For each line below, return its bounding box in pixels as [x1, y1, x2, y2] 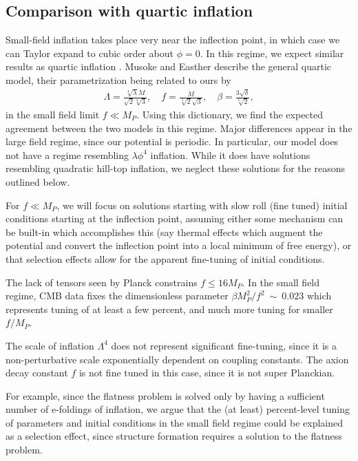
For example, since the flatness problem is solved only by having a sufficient [6, 388, 325, 403]
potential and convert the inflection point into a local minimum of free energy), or [6, 238, 352, 253]
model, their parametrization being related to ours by [6, 72, 231, 87]
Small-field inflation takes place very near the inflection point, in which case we [6, 32, 340, 47]
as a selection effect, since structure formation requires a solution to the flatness [6, 429, 342, 443]
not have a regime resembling [6, 147, 129, 162]
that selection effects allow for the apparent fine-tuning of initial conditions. [6, 251, 325, 266]
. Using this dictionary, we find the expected [136, 107, 324, 122]
